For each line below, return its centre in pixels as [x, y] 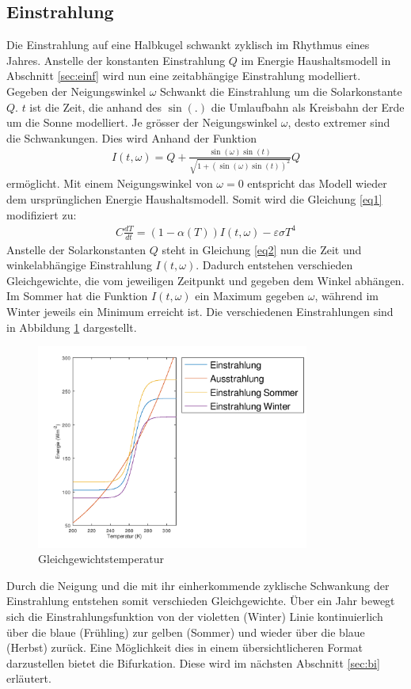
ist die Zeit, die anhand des [95, 107]
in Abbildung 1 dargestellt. [72, 327]
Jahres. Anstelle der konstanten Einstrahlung [116, 60]
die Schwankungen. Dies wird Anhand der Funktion [131, 137]
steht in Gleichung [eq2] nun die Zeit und [262, 249]
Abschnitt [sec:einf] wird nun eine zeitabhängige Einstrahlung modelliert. [184, 76]
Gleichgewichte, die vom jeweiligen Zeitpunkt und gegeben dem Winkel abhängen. [205, 280]
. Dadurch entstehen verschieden [274, 265]
